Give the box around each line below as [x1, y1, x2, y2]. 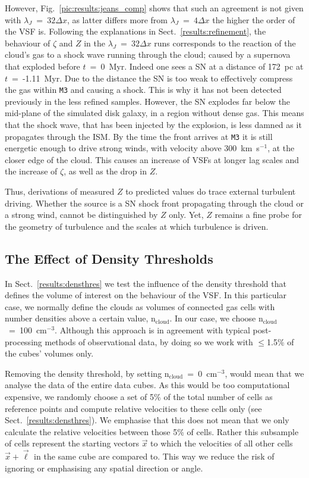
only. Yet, [169, 208, 204, 221]
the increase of [5, 165, 58, 177]
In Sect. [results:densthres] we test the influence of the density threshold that [5, 277, 286, 289]
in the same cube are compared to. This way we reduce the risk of [34, 450, 275, 463]
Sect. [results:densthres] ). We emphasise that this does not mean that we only [5, 414, 289, 426]
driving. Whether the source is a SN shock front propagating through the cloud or [5, 196, 304, 209]
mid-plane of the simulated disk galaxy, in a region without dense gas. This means [5, 107, 304, 119]
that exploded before [5, 60, 80, 72]
